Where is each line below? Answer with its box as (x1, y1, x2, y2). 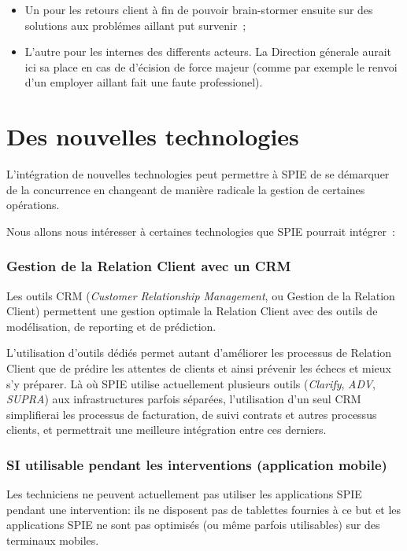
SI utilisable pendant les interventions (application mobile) (6, 454, 387, 474)
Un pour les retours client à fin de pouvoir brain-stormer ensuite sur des (24, 2, 373, 17)
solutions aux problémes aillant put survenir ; (24, 17, 246, 33)
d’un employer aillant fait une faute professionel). (24, 74, 263, 90)
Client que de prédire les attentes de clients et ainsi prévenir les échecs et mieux (6, 360, 391, 377)
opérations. (6, 197, 60, 213)
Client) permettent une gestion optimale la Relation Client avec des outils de (6, 303, 378, 319)
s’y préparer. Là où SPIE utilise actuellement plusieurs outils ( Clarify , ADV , (6, 375, 376, 391)
